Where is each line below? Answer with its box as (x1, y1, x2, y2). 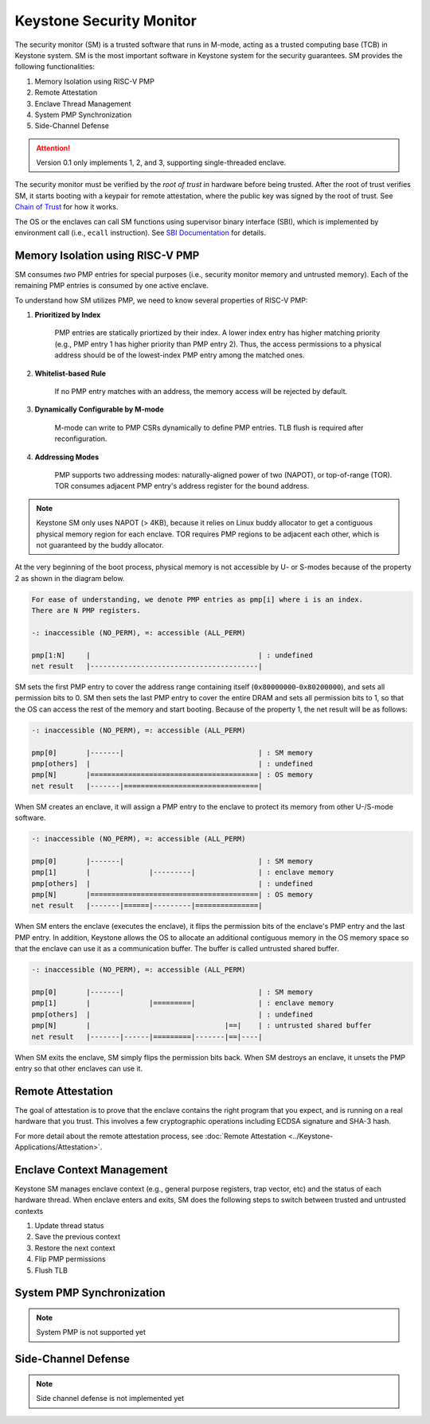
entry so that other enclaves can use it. (14, 1063, 143, 1073)
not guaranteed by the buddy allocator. (36, 540, 164, 549)
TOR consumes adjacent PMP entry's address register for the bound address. (54, 482, 310, 491)
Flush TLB (34, 1266, 68, 1275)
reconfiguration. (54, 434, 107, 443)
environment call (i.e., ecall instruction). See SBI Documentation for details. (14, 228, 267, 238)
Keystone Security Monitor (14, 12, 197, 29)
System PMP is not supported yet (36, 1328, 147, 1337)
